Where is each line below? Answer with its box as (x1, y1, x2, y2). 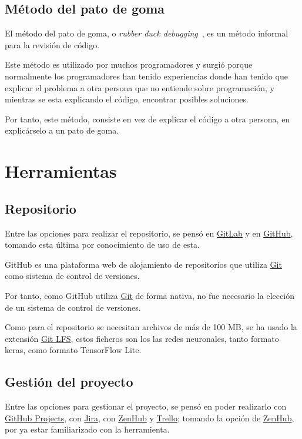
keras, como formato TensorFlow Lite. (5, 344, 142, 356)
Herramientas (5, 159, 117, 183)
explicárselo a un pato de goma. (5, 124, 119, 137)
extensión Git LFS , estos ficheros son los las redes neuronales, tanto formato (5, 332, 279, 344)
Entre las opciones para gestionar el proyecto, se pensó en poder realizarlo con (5, 400, 287, 413)
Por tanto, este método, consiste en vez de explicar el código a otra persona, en (5, 112, 290, 125)
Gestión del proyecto (5, 373, 133, 391)
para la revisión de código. (5, 38, 100, 51)
